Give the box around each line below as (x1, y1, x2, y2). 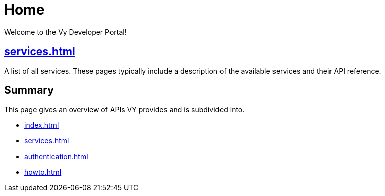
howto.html (24, 168, 62, 177)
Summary (4, 84, 54, 97)
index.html (24, 121, 59, 130)
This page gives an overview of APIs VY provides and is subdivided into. (4, 105, 245, 114)
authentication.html (24, 152, 88, 161)
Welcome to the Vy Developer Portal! (4, 27, 127, 36)
